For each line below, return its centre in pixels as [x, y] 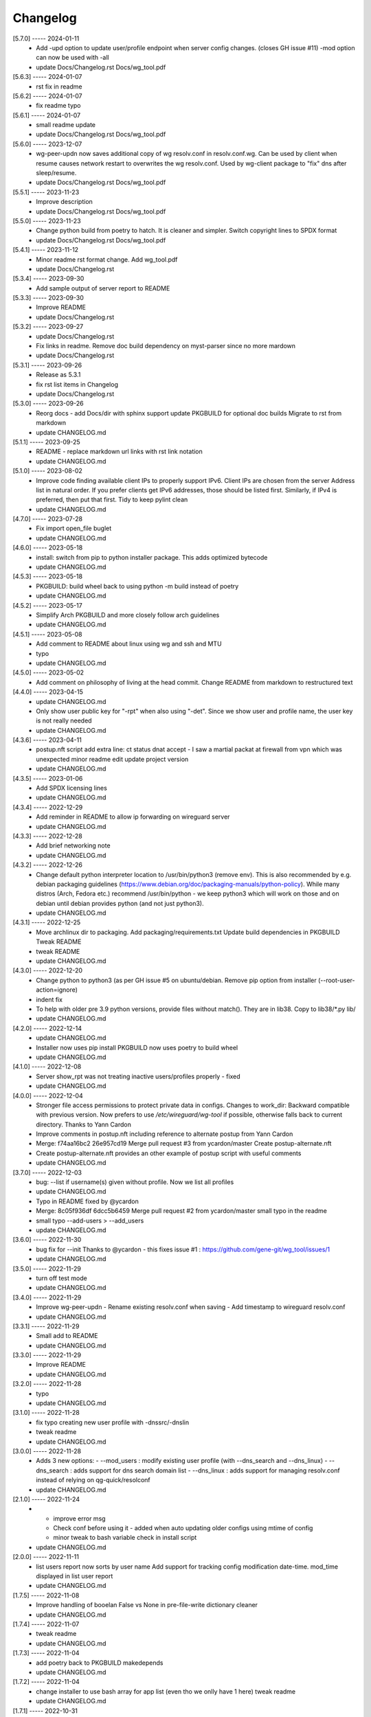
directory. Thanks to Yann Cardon [84, 1124]
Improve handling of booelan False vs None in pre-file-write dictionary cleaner [147, 1605]
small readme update [66, 125]
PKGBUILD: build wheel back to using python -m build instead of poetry [137, 586]
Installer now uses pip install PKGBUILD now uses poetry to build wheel [137, 1047]
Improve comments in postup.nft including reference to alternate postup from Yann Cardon [165, 1134]
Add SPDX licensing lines [72, 788]
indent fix [49, 999]
